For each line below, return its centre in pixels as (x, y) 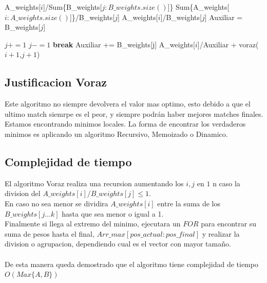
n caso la (226, 183)
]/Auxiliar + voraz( (228, 44)
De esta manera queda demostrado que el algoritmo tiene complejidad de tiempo (131, 264)
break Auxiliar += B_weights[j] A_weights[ (124, 44)
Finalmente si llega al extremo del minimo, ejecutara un (93, 224)
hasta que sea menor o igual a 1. (113, 213)
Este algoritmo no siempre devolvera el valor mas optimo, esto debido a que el (128, 104)
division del (23, 193)
